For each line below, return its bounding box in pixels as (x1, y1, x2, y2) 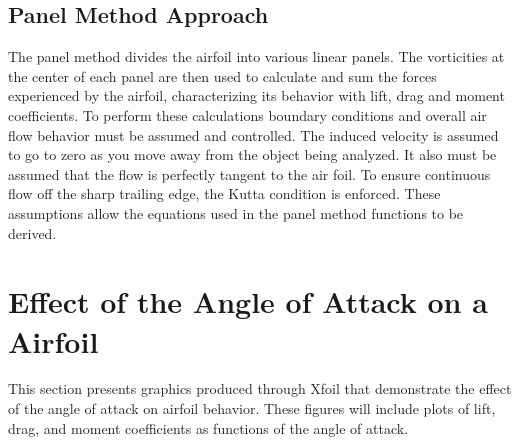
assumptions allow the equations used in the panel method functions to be (8, 202, 464, 223)
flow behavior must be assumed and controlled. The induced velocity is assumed (8, 124, 499, 145)
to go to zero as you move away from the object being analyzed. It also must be (8, 144, 497, 165)
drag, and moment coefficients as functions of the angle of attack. (8, 417, 409, 438)
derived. (8, 222, 57, 243)
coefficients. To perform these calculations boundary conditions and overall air (8, 104, 487, 125)
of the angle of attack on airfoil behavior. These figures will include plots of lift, (8, 398, 496, 419)
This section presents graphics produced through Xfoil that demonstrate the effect (8, 378, 512, 399)
